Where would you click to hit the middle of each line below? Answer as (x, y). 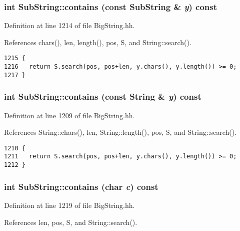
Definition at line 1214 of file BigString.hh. (69, 25)
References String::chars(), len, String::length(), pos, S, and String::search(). (120, 132)
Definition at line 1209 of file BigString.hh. (69, 115)
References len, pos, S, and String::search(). (71, 222)
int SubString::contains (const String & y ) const (103, 96)
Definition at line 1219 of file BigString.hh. (69, 205)
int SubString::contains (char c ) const (81, 186)
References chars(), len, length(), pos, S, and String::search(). (98, 42)
